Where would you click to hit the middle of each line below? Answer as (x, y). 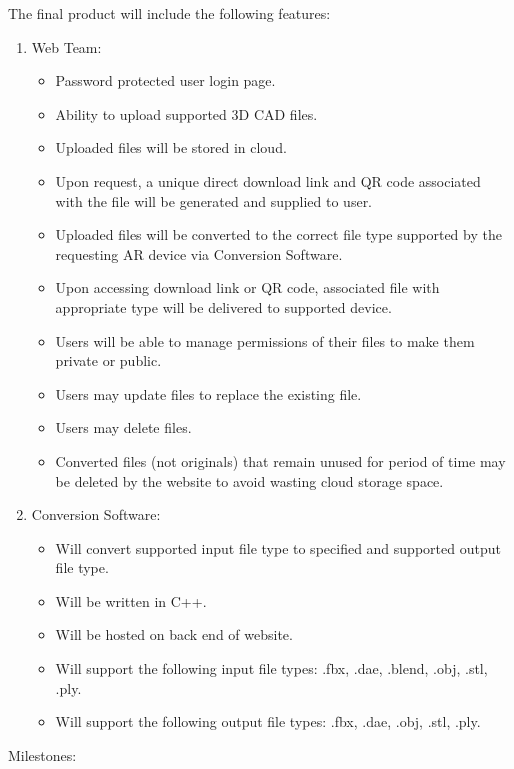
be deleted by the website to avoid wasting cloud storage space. (249, 480)
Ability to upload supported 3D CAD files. (186, 113)
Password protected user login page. (165, 80)
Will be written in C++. (131, 600)
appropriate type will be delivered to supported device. (223, 306)
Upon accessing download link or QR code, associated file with (247, 287)
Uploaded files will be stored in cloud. (171, 147)
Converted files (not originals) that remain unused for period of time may (280, 460)
